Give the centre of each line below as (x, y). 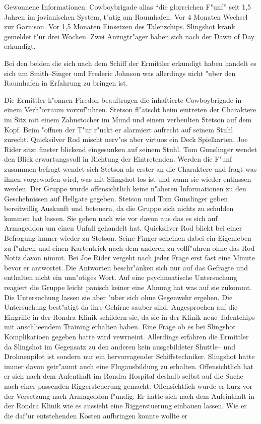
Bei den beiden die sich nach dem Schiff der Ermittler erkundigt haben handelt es (130, 63)
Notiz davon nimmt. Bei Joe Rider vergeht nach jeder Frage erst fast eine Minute (129, 258)
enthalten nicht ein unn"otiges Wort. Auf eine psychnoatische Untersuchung (121, 277)
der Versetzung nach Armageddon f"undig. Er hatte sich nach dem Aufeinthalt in (129, 396)
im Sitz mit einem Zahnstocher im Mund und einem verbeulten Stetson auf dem (128, 119)
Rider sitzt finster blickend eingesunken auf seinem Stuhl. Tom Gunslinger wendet (131, 149)
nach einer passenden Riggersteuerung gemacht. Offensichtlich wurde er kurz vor (128, 385)
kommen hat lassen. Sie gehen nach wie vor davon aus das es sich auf (111, 218)
